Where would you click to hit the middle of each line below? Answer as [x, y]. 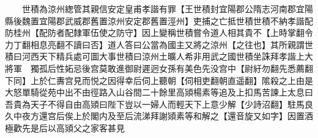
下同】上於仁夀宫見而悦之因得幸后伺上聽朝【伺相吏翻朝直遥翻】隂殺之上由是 [159, 80]
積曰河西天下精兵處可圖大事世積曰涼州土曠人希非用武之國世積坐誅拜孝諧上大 [159, 56]
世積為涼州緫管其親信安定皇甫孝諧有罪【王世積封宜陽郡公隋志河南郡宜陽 [167, 9]
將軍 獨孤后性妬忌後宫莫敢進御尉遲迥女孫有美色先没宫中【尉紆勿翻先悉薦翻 [159, 68]
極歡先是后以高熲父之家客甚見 [65, 127]
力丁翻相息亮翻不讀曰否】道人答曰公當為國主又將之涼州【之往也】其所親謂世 [159, 44]
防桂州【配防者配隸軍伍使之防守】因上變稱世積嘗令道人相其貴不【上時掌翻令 [159, 33]
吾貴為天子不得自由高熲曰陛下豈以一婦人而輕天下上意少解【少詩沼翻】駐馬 [155, 104]
